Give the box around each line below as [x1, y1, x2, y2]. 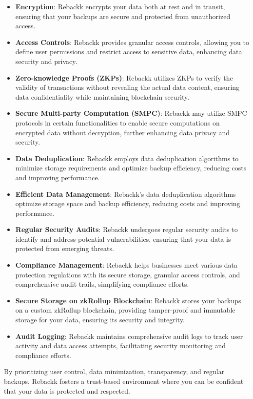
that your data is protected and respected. [4, 385, 130, 396]
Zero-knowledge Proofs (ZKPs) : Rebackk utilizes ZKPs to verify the [15, 72, 233, 83]
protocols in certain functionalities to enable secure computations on [15, 117, 220, 127]
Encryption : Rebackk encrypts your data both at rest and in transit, [15, 1, 225, 11]
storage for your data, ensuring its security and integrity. [15, 315, 185, 325]
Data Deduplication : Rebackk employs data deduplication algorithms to [15, 153, 239, 163]
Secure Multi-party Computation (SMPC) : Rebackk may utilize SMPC [15, 108, 247, 118]
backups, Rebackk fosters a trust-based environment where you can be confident [4, 376, 244, 386]
